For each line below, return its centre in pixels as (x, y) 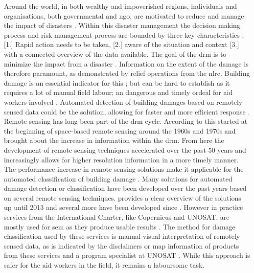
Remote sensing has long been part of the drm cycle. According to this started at (126, 121)
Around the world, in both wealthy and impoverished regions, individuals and (121, 6)
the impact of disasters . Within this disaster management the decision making (122, 25)
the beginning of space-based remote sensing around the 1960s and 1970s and (120, 130)
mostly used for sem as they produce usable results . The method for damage (120, 226)
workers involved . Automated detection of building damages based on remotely (123, 102)
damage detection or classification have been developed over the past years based (125, 188)
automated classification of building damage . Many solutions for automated (118, 178)
